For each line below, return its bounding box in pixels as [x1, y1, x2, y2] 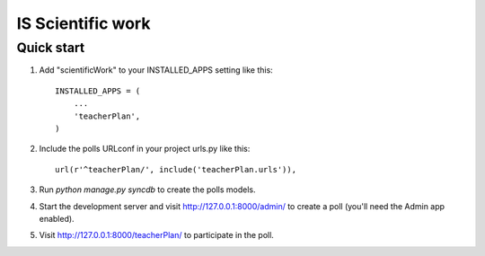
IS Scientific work [16, 13, 151, 33]
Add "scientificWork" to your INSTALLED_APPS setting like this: [39, 65, 273, 75]
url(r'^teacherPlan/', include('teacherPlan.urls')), [55, 164, 296, 174]
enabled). [39, 213, 75, 224]
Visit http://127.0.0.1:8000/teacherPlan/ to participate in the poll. [39, 230, 274, 241]
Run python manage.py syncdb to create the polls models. [39, 184, 256, 195]
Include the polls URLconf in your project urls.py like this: [39, 144, 251, 154]
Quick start [16, 40, 85, 56]
